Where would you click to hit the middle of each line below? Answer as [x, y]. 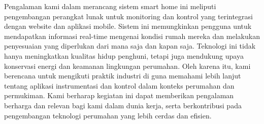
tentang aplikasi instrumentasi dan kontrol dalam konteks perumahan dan [119, 85]
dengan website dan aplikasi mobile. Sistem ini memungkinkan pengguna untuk [128, 26]
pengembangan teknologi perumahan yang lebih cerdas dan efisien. [108, 115]
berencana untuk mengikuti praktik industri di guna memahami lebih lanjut [123, 76]
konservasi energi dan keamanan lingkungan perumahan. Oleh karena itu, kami [127, 66]
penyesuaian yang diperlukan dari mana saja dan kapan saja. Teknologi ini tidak [130, 46]
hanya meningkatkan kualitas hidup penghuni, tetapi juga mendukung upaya [124, 55]
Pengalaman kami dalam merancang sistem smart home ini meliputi [110, 6]
